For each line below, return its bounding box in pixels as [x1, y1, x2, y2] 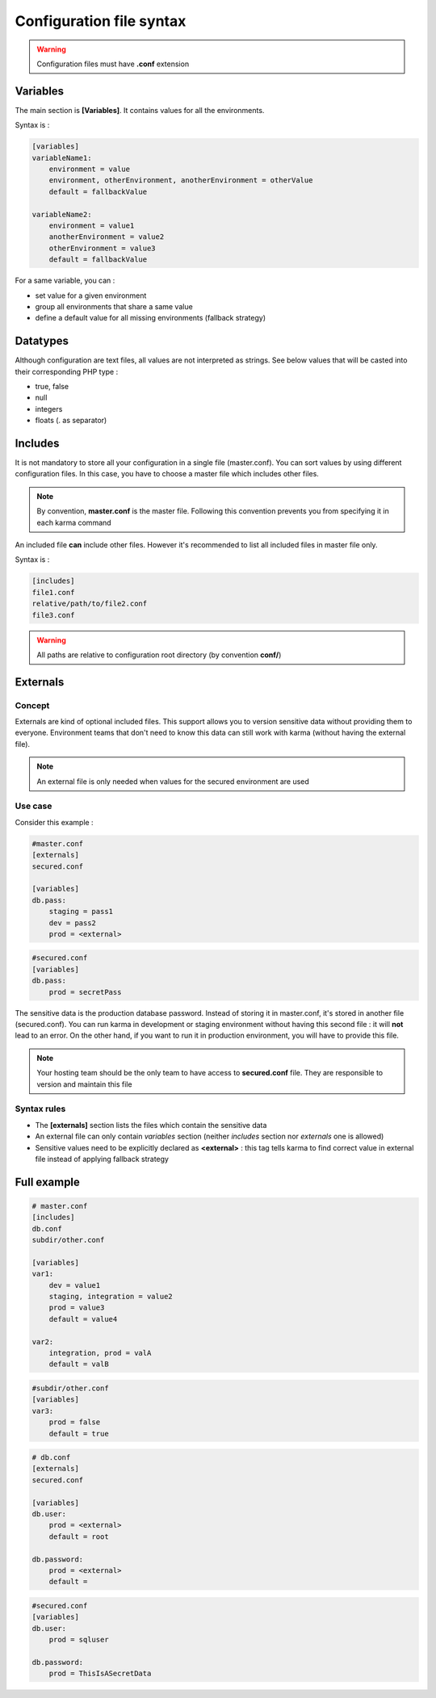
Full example [15, 1175, 81, 1189]
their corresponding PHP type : [15, 367, 119, 376]
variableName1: [31, 153, 92, 162]
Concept [15, 699, 50, 711]
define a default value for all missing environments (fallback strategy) [35, 313, 266, 323]
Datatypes [15, 334, 69, 348]
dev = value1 [48, 1281, 101, 1289]
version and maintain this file [36, 1079, 132, 1089]
